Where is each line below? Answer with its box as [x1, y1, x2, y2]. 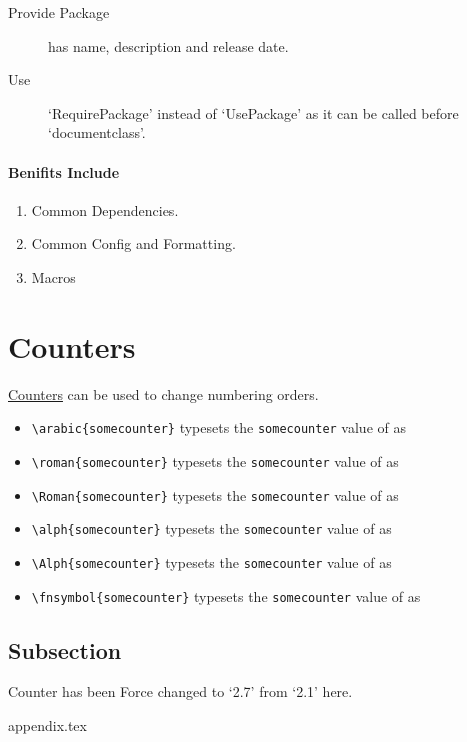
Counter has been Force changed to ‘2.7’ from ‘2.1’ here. [8, 681, 353, 702]
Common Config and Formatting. [31, 233, 236, 254]
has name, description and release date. [48, 35, 289, 56]
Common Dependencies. [31, 199, 179, 220]
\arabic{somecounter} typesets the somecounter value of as [31, 417, 406, 438]
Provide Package [8, 2, 110, 22]
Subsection [8, 634, 122, 665]
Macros [31, 266, 76, 287]
